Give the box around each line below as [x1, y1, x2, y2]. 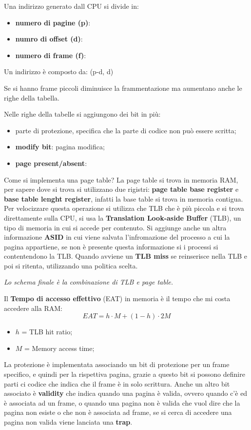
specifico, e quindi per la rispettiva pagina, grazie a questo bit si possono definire [4, 369, 245, 379]
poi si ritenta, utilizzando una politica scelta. [4, 260, 138, 270]
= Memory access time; [24, 343, 95, 353]
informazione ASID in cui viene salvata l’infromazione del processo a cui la [4, 232, 230, 242]
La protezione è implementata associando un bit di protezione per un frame [4, 359, 230, 369]
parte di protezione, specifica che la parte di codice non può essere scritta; [15, 125, 236, 135]
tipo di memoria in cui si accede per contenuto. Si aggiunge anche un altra [4, 222, 227, 232]
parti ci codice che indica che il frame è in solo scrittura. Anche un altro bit [4, 378, 230, 389]
